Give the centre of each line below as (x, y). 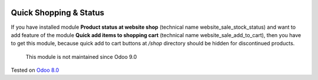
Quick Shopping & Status (58, 13)
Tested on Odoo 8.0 (35, 70)
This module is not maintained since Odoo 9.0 (81, 56)
